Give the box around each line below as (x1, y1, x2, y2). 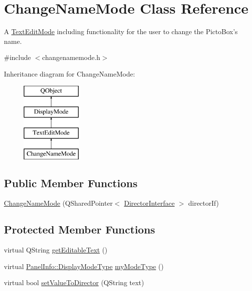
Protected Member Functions (4, 222, 155, 237)
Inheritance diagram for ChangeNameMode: (4, 68, 135, 78)
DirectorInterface (124, 198, 175, 208)
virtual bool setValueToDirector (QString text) (4, 277, 144, 288)
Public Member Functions (4, 175, 137, 190)
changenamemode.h (42, 52, 100, 62)
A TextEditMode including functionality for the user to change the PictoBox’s (4, 26, 238, 37)
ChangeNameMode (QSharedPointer (4, 198, 113, 208)
